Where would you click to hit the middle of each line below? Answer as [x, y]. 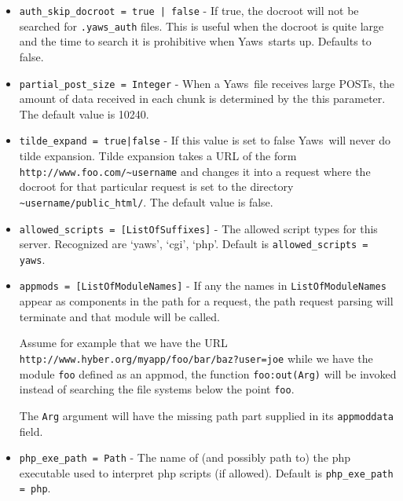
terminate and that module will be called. [119, 316]
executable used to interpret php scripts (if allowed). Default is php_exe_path [206, 472]
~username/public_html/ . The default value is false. [146, 201]
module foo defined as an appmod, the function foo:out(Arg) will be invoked [208, 373]
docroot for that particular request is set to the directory [156, 187]
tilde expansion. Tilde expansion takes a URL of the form [158, 155]
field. [31, 431]
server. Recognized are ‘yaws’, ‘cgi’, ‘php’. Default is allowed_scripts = [194, 244]
